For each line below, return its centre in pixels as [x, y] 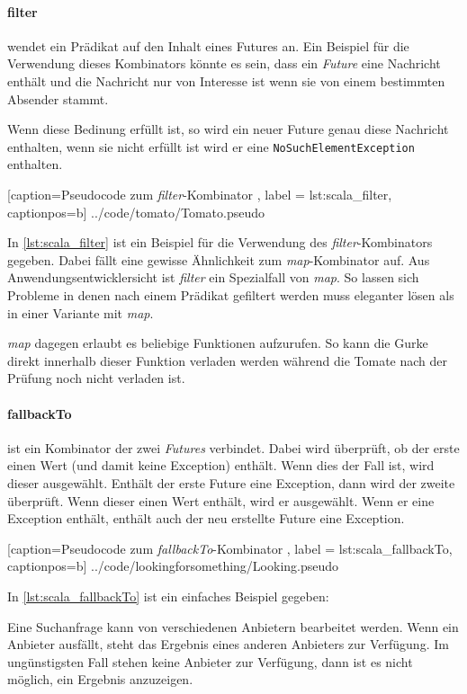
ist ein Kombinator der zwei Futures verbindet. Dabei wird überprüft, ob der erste [233, 447]
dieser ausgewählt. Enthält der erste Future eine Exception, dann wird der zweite [231, 482]
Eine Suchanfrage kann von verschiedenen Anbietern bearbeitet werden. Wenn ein [233, 626]
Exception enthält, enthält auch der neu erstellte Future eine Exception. [206, 518]
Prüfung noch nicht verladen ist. [96, 378]
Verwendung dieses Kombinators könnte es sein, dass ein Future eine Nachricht [224, 63]
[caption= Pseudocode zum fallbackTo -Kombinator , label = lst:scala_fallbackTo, [230, 548]
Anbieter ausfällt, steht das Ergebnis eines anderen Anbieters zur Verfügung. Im [228, 644]
